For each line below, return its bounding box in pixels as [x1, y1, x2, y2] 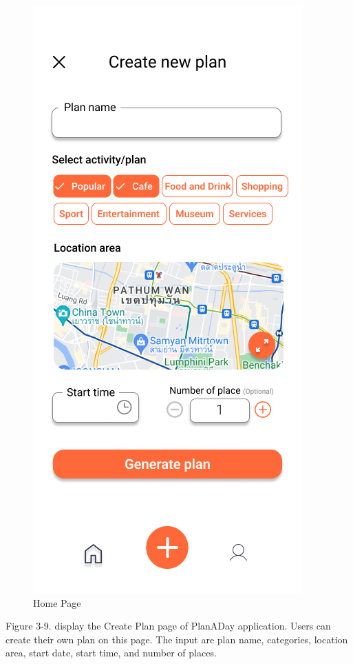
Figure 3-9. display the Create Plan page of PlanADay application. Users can [6, 618, 331, 633]
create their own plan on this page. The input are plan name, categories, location [6, 632, 348, 646]
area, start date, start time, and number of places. [6, 645, 217, 660]
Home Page [33, 595, 81, 610]
